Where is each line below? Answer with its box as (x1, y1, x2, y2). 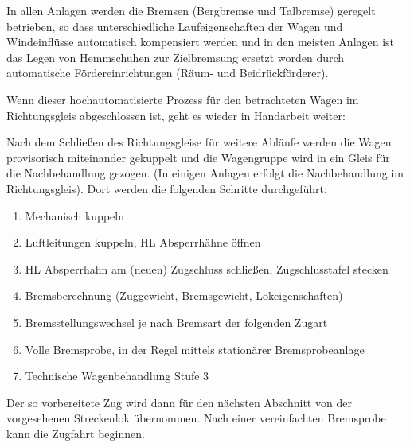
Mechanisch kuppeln (25, 207, 124, 223)
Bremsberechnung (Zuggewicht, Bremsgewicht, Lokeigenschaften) (25, 287, 343, 304)
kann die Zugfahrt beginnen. (6, 425, 145, 441)
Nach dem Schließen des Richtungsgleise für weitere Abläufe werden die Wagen (6, 134, 392, 150)
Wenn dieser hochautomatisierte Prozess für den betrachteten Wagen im (6, 91, 359, 107)
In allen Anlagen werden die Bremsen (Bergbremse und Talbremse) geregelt (6, 2, 376, 18)
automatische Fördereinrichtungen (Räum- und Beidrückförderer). (6, 64, 329, 81)
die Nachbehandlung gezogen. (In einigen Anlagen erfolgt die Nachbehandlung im (6, 165, 404, 181)
